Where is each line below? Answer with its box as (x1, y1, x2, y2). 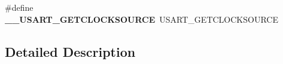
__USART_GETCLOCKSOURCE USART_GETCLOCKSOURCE (5, 13, 278, 25)
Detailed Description (5, 42, 136, 60)
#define (5, 1, 34, 13)
